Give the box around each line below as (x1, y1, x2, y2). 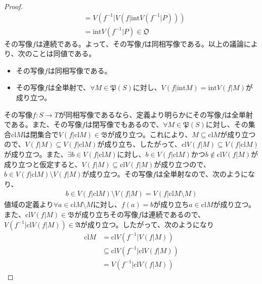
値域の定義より (4, 199, 54, 210)
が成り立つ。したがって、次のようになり (80, 219, 214, 229)
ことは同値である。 (32, 48, 96, 59)
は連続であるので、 (141, 209, 205, 219)
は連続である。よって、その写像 (35, 38, 141, 49)
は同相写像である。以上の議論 (144, 38, 244, 49)
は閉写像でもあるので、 (85, 119, 163, 130)
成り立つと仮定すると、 (4, 158, 82, 169)
